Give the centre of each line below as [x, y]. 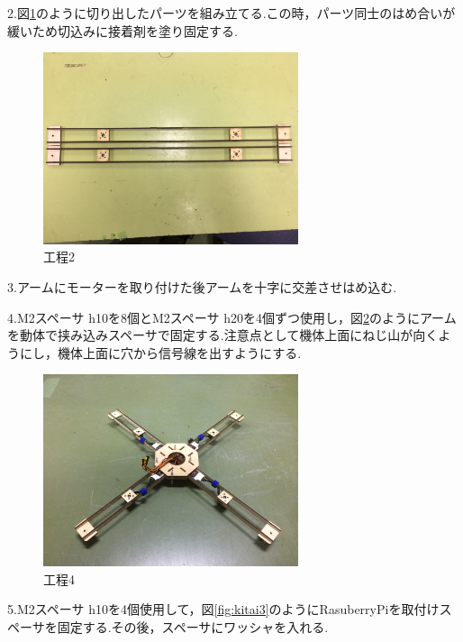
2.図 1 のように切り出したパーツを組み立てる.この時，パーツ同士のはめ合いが [231, 13]
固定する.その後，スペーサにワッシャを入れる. [193, 626]
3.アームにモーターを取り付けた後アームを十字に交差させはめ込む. [202, 286]
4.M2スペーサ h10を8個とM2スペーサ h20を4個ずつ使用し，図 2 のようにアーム [232, 317]
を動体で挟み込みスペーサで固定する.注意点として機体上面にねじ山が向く [223, 335]
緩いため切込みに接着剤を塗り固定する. [123, 30]
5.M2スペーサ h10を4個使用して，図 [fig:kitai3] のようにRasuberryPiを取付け [223, 609]
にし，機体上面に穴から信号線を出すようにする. [160, 352]
